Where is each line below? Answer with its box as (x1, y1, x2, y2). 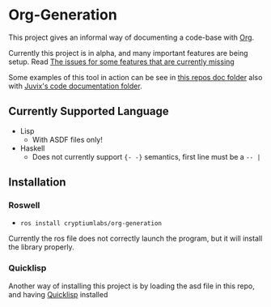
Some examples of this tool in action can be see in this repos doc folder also (8, 72, 263, 82)
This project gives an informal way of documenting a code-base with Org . (8, 32, 255, 42)
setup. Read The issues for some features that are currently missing (8, 57, 235, 66)
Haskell (19, 143, 45, 153)
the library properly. (8, 242, 74, 252)
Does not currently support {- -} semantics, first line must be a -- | (32, 151, 261, 161)
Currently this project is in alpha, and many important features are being (8, 48, 248, 58)
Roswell (8, 200, 40, 211)
